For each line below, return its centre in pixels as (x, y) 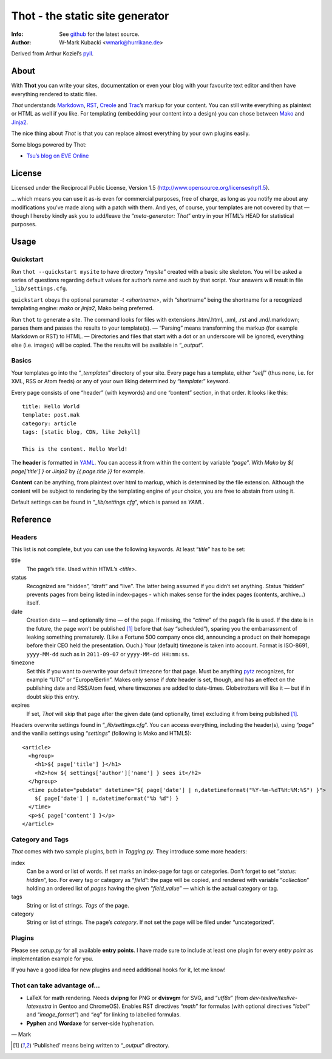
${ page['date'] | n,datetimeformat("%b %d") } (107, 799)
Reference (31, 519)
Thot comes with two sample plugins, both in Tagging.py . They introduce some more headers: (129, 852)
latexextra (39, 1006)
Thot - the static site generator (90, 16)
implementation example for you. (52, 959)
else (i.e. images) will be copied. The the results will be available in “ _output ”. (107, 345)
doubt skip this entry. (53, 696)
